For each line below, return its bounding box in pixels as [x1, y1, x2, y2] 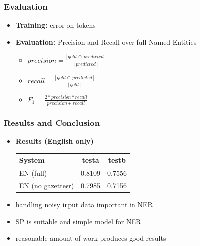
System [19, 155, 45, 165]
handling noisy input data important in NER [15, 199, 153, 210]
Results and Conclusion [4, 116, 100, 128]
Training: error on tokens [15, 20, 96, 30]
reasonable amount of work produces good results [15, 233, 166, 243]
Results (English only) [15, 136, 94, 146]
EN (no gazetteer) [19, 180, 74, 190]
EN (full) [19, 168, 47, 178]
